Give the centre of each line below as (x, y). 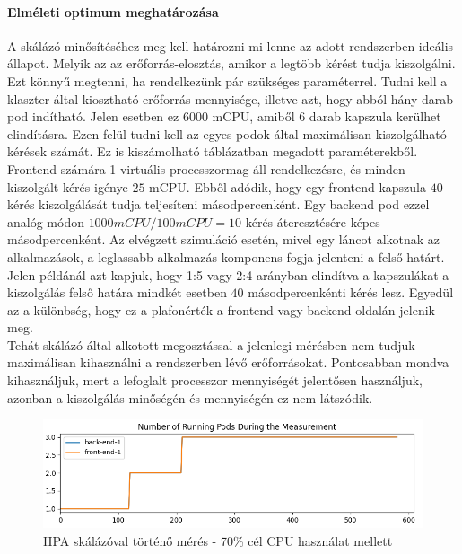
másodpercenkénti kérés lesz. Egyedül (351, 292)
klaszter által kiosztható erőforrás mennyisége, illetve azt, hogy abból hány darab (231, 98)
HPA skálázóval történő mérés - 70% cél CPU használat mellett (218, 540)
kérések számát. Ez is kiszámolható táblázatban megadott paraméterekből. (213, 151)
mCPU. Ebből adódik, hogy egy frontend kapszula (288, 186)
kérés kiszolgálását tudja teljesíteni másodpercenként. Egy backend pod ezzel (218, 204)
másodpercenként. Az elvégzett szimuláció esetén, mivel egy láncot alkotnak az (224, 239)
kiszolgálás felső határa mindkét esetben (117, 292)
